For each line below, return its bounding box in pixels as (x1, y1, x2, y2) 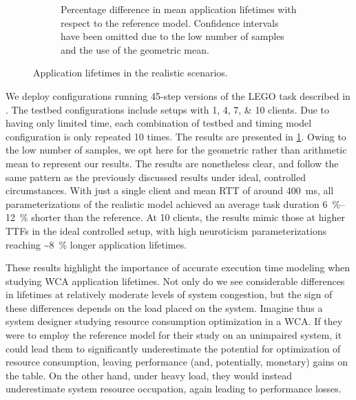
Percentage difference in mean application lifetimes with (61, 2, 297, 16)
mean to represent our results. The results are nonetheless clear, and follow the (6, 156, 339, 170)
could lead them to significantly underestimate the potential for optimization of (6, 341, 341, 355)
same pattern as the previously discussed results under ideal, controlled (6, 169, 306, 184)
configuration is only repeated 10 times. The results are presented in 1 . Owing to (6, 129, 346, 143)
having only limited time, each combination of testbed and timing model (6, 116, 312, 130)
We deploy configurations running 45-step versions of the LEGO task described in (6, 88, 350, 103)
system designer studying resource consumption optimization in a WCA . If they (6, 314, 343, 328)
